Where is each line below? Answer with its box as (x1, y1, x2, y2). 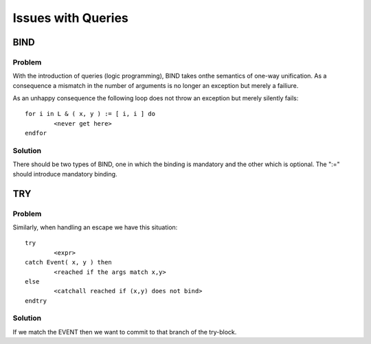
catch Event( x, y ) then (25, 258, 113, 266)
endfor (25, 129, 47, 137)
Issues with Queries (12, 10, 128, 25)
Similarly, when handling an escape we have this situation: (12, 223, 178, 231)
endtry (25, 297, 47, 305)
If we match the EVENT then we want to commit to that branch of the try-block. (12, 328, 237, 336)
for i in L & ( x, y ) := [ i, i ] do (25, 110, 156, 118)
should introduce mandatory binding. (12, 170, 117, 178)
